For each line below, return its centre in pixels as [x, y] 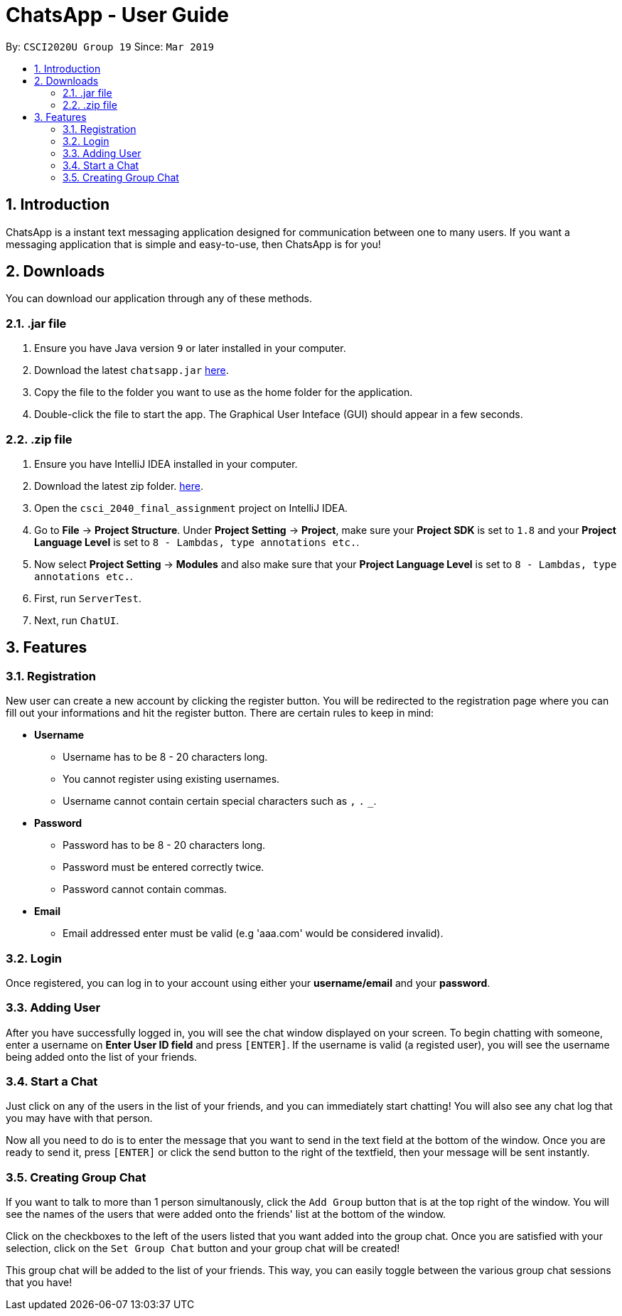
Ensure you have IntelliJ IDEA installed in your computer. [166, 464]
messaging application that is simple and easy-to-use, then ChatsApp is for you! [193, 244]
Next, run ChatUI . [77, 620]
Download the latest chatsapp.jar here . [132, 370]
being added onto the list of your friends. [102, 1056]
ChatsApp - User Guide [117, 15]
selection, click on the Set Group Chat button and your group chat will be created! [203, 1248]
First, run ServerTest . [88, 598]
